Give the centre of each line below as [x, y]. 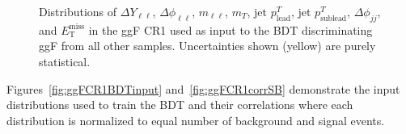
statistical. [65, 61]
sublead [334, 18]
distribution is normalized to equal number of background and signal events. [196, 120]
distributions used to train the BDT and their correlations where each [180, 105]
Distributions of [78, 11]
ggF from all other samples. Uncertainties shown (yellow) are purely [207, 46]
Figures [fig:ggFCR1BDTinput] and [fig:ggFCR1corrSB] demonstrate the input [203, 88]
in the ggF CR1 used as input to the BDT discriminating [230, 29]
